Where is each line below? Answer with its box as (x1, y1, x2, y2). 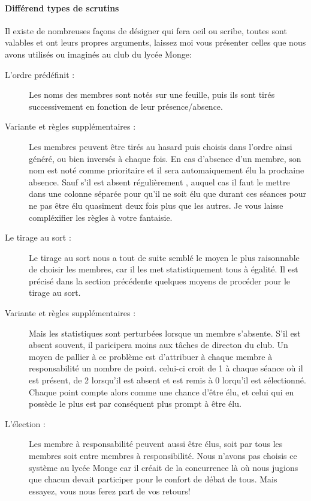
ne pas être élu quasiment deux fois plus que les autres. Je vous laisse (29, 199, 283, 211)
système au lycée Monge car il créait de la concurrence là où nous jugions (29, 461, 298, 473)
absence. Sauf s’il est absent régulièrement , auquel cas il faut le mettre (29, 175, 290, 188)
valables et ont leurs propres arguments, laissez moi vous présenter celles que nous (5, 36, 306, 49)
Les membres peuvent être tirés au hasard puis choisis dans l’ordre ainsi (29, 140, 292, 152)
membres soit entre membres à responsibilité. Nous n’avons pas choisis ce (29, 449, 297, 462)
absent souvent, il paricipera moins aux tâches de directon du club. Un (29, 338, 288, 351)
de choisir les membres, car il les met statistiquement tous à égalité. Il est (29, 263, 298, 275)
